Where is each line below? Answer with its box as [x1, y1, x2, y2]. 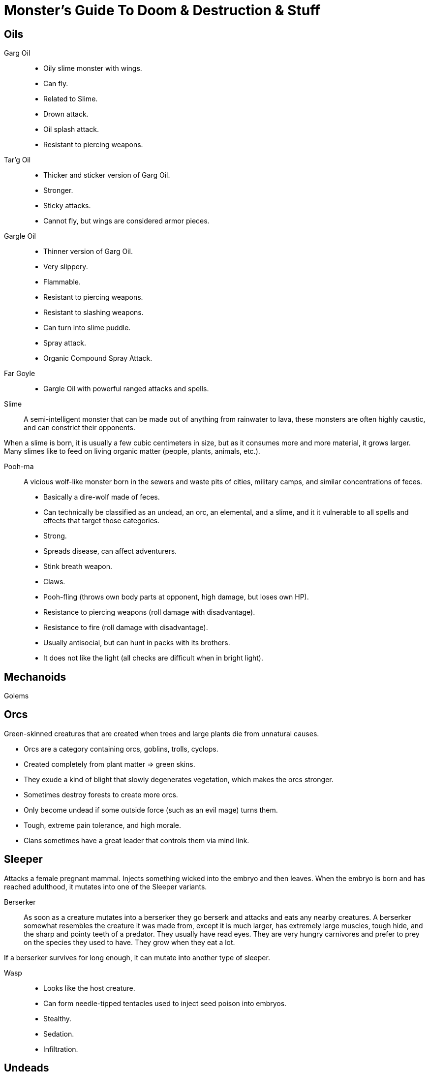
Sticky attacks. [43, 201, 91, 210]
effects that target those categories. [43, 516, 160, 525]
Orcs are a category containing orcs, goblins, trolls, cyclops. [24, 744, 218, 753]
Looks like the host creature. [43, 983, 135, 992]
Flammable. [43, 278, 81, 286]
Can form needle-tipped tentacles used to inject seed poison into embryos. [43, 999, 287, 1008]
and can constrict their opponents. [24, 423, 135, 432]
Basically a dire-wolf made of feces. [43, 493, 160, 502]
